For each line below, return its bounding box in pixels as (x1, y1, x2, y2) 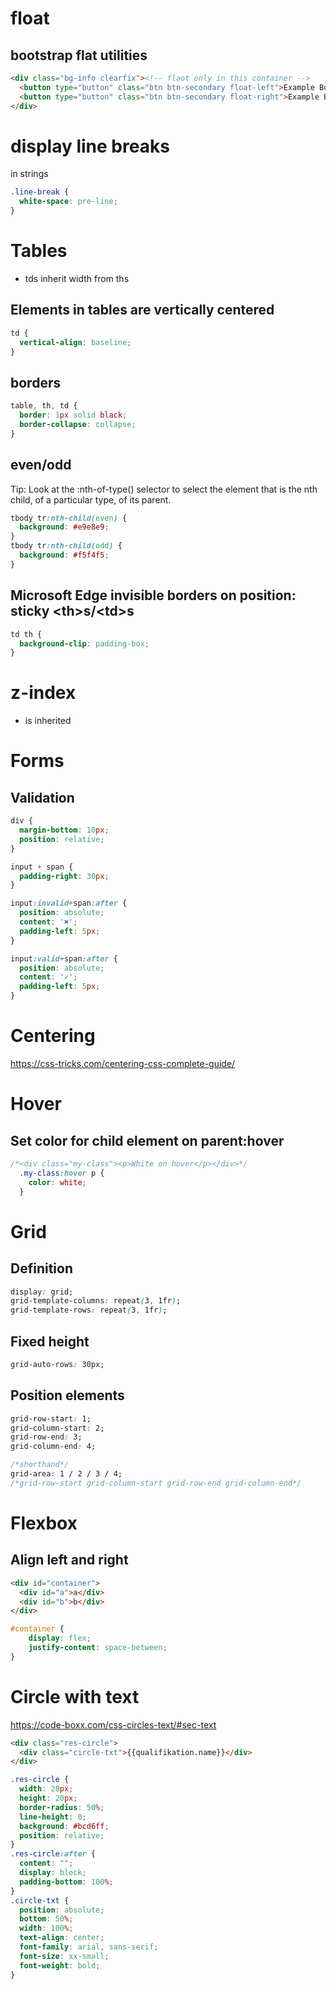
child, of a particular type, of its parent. (10, 493, 172, 506)
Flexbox (10, 1512, 78, 1534)
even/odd (10, 457, 72, 474)
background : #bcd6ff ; (19, 1821, 110, 1831)
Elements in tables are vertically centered (10, 302, 275, 319)
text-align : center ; (19, 1933, 105, 1943)
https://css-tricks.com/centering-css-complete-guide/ (10, 1058, 236, 1069)
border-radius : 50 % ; (19, 1802, 105, 1812)
